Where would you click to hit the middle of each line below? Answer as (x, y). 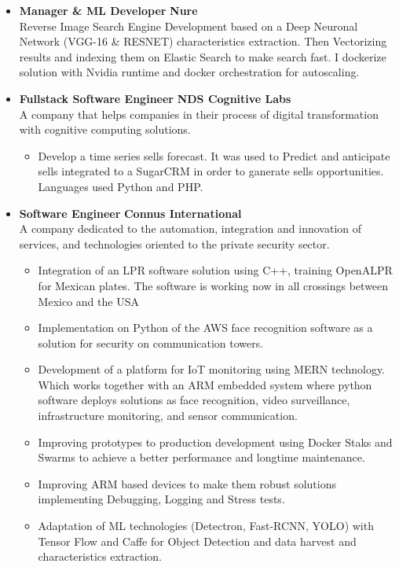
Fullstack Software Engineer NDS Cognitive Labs (155, 98)
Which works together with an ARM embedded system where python (205, 384)
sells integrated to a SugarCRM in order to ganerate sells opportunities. (211, 171)
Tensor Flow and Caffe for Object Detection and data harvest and (197, 541)
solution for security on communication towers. (151, 342)
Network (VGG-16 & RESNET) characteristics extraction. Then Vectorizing (203, 41)
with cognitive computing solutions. (105, 129)
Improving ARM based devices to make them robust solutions (187, 483)
